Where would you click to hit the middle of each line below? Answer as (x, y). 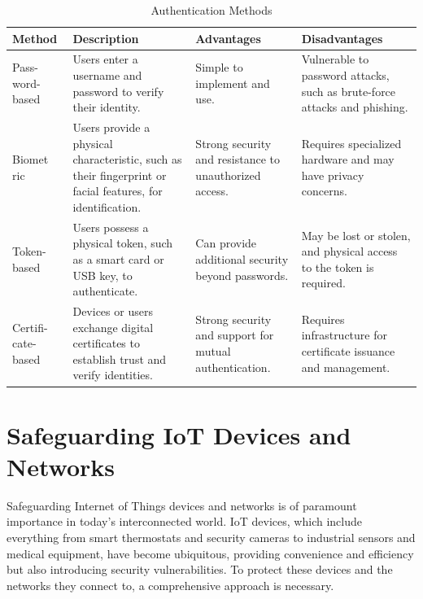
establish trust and (120, 359)
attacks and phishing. (355, 107)
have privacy (333, 175)
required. (323, 283)
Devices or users (113, 311)
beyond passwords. (242, 275)
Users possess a (111, 227)
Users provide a (111, 127)
